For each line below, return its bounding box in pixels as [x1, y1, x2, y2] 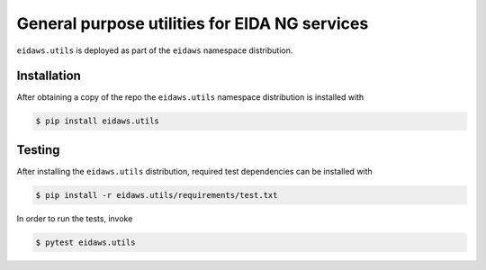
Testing [16, 142, 60, 157]
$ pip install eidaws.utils [35, 116, 159, 126]
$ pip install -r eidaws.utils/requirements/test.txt [35, 190, 278, 200]
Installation [16, 68, 81, 84]
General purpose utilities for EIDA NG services [16, 13, 369, 33]
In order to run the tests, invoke [16, 212, 133, 224]
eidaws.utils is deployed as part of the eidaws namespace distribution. [16, 45, 293, 56]
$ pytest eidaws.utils [35, 237, 136, 247]
